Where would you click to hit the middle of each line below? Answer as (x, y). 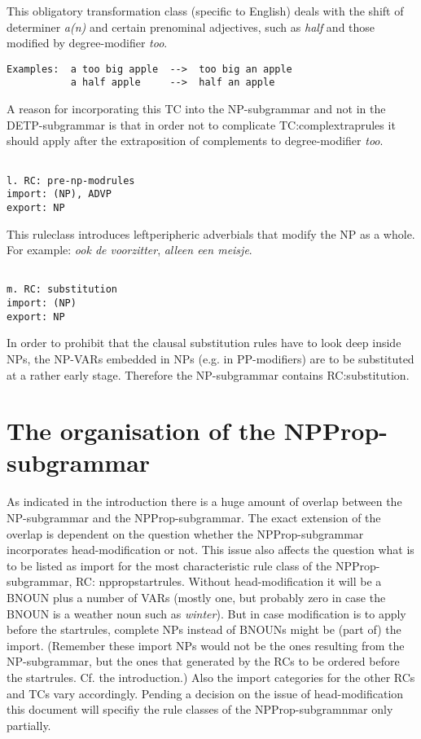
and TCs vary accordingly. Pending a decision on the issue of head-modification (205, 693)
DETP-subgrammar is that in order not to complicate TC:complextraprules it (201, 124)
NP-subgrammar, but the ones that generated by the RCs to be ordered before (203, 661)
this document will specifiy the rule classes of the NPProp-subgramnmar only (200, 709)
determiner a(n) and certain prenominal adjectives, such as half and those (191, 26)
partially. (29, 725)
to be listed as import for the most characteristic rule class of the (169, 565)
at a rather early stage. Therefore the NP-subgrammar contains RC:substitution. (208, 374)
